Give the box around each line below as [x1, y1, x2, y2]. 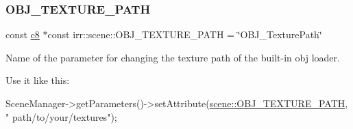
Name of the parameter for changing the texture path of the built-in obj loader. [5, 50, 340, 64]
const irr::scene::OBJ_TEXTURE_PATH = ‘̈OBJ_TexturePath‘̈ [47, 27, 322, 42]
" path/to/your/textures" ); [5, 109, 117, 124]
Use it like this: [5, 73, 70, 87]
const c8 [5, 27, 40, 42]
